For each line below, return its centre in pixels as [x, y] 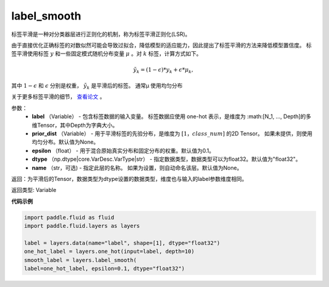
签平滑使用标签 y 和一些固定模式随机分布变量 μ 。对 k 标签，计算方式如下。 [107, 54]
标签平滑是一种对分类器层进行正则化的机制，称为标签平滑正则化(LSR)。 [101, 34]
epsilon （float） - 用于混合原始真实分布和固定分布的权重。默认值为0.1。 [123, 151]
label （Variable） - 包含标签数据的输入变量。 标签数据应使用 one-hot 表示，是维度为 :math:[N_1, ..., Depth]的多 [172, 116]
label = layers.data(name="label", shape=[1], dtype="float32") [122, 243]
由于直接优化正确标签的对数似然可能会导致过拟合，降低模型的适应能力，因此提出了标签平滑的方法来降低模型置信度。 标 [161, 45]
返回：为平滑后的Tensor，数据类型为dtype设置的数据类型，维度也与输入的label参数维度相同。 [129, 179]
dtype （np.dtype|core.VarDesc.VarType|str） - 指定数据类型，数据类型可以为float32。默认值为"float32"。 [167, 159]
